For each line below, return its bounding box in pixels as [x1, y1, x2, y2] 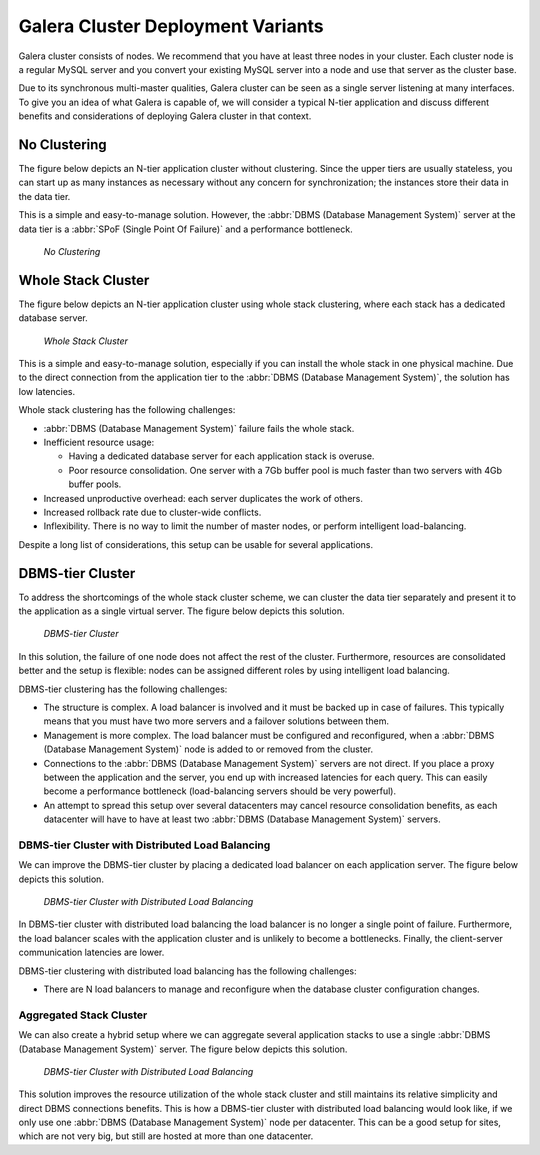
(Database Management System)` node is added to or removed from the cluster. [43, 743, 374, 755]
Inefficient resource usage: [43, 436, 155, 448]
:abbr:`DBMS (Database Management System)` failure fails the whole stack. [43, 422, 355, 434]
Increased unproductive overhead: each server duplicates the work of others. [43, 492, 364, 504]
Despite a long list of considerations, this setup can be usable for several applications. [18, 538, 374, 550]
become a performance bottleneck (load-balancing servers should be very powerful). [43, 785, 397, 797]
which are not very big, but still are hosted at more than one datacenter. [18, 1130, 314, 1142]
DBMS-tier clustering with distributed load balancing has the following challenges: [18, 965, 357, 977]
